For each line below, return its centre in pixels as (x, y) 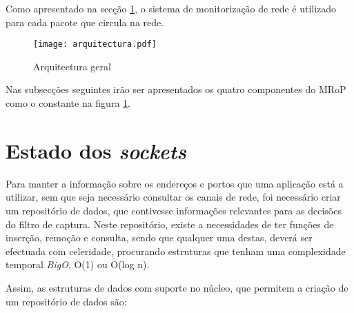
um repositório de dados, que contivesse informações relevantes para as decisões (174, 210)
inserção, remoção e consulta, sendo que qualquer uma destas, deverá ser (159, 238)
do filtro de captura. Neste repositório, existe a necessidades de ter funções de (170, 224)
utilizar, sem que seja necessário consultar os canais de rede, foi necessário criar (173, 197)
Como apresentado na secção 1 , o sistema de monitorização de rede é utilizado (171, 8)
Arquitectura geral (72, 66)
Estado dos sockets (96, 150)
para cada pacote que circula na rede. (85, 22)
